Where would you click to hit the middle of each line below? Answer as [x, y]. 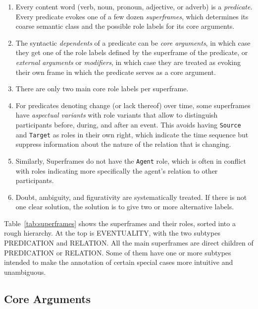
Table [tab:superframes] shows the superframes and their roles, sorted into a [120, 223]
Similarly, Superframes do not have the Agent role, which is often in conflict [131, 160]
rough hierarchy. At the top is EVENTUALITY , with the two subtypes [112, 233]
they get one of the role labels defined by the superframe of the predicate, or [132, 52]
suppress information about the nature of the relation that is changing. [123, 144]
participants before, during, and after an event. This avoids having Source [128, 124]
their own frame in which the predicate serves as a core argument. [116, 72]
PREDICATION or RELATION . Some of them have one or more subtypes [118, 252]
